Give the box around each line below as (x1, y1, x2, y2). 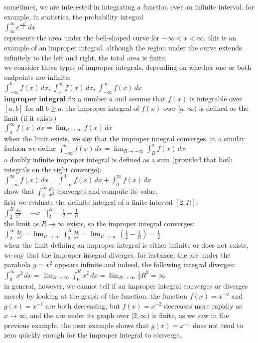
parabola (4, 259, 31, 270)
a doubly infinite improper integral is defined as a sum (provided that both (4, 154, 233, 165)
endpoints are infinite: (4, 71, 71, 82)
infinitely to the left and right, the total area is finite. (4, 52, 167, 62)
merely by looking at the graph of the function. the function (4, 290, 188, 301)
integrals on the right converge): (4, 164, 102, 174)
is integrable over (190, 93, 242, 103)
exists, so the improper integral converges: (66, 218, 195, 229)
